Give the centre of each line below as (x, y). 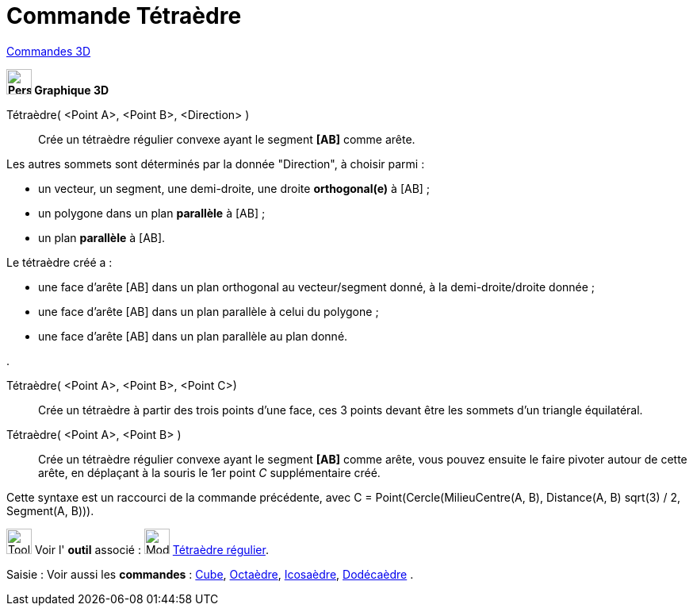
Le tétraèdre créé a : (59, 262)
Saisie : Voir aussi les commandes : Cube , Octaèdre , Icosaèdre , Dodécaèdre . (210, 574)
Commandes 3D (49, 51)
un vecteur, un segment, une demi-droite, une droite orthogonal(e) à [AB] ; (234, 188)
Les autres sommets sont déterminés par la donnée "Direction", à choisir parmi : (216, 164)
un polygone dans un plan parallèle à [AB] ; (152, 213)
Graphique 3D (72, 90)
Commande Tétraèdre (124, 16)
